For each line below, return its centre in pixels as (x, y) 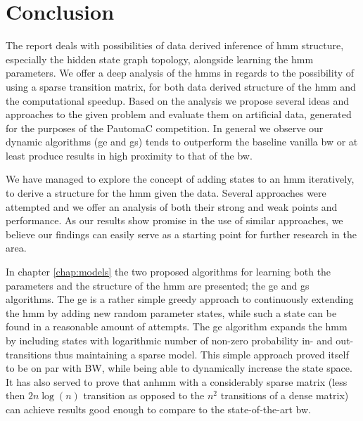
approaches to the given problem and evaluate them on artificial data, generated (179, 114)
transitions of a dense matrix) (285, 395)
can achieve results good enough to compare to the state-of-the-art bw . (158, 409)
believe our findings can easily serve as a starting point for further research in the (181, 234)
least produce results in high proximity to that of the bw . (129, 155)
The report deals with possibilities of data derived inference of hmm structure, (175, 45)
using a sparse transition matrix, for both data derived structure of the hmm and (181, 86)
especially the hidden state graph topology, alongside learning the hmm (160, 59)
